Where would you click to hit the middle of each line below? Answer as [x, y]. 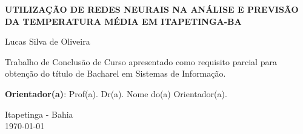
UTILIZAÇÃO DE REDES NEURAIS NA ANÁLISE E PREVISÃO [152, 9]
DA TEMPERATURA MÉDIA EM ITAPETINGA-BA [123, 21]
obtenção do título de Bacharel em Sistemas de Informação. [115, 73]
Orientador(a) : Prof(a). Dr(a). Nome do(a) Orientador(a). [116, 93]
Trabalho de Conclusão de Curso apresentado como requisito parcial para [141, 61]
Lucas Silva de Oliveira [48, 41]
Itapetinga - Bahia [39, 114]
